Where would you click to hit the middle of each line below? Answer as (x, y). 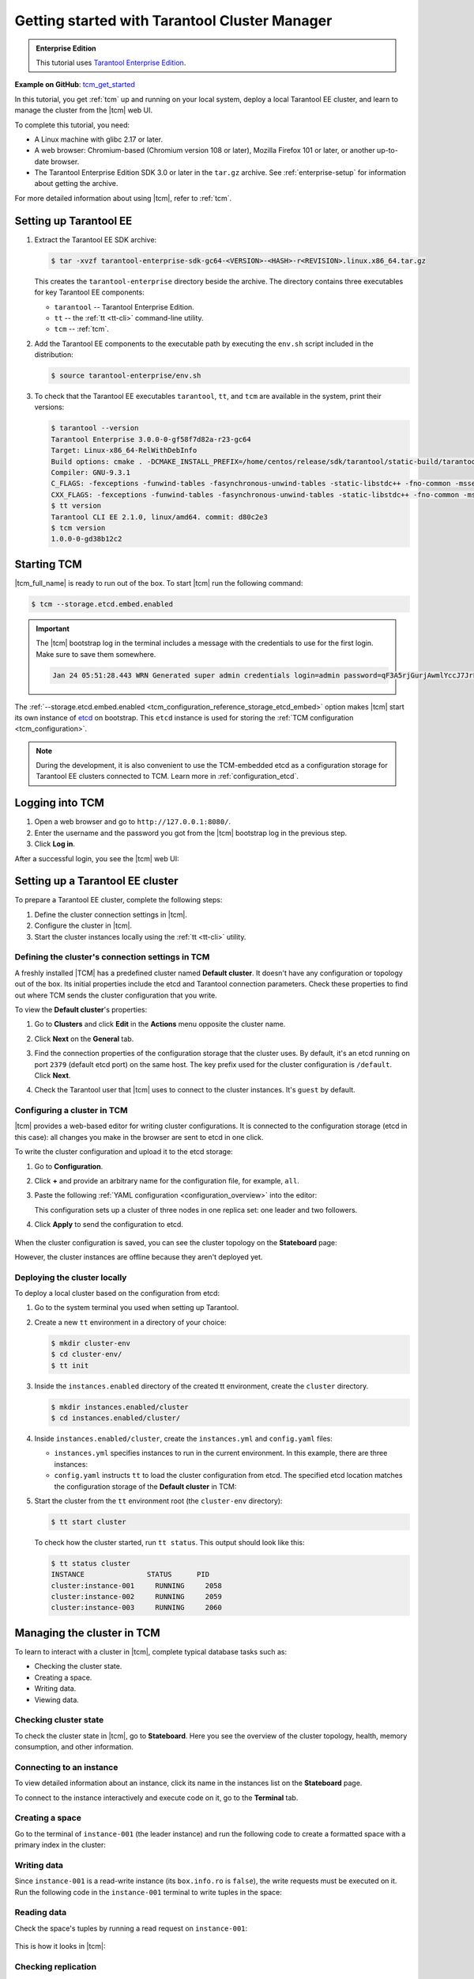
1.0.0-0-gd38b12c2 (87, 539)
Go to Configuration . (69, 1166)
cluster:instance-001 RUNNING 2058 (137, 1586)
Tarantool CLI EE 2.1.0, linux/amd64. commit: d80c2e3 (159, 517)
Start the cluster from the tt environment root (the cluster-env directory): (158, 1501)
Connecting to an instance (66, 1767)
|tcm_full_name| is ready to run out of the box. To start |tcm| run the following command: (159, 583)
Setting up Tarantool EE (73, 220)
